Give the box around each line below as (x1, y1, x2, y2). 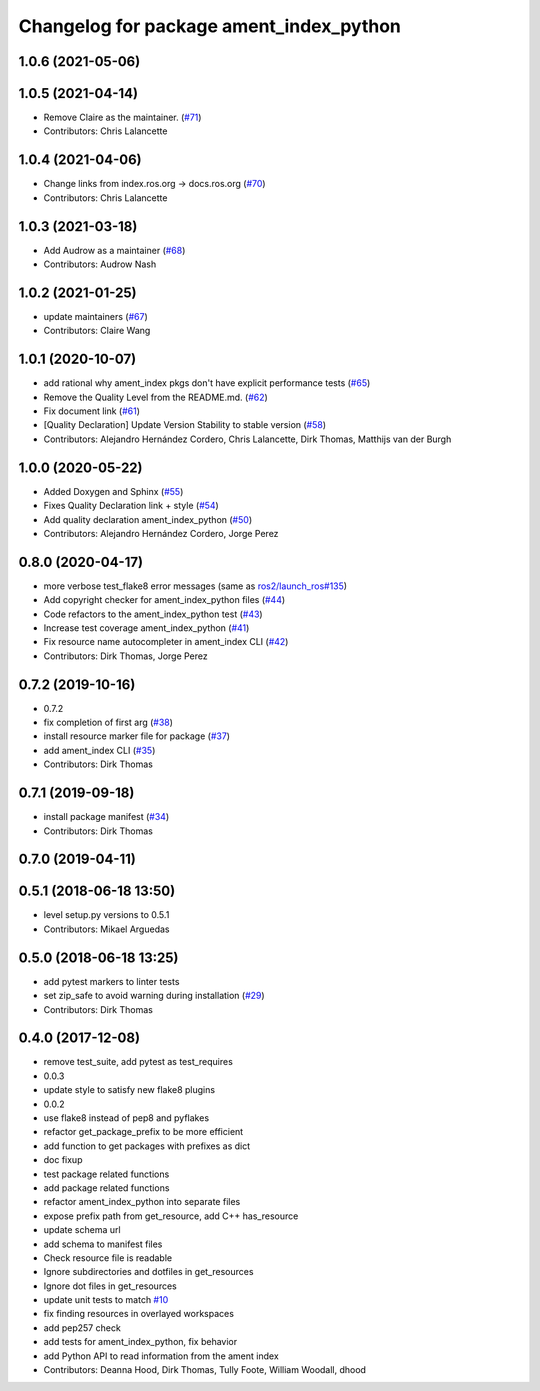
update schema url (43, 1224, 121, 1236)
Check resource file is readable (43, 1251, 173, 1264)
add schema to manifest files (43, 1238, 163, 1250)
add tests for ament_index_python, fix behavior (43, 1336, 238, 1348)
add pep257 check (43, 1321, 122, 1334)
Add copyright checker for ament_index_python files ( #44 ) (43, 594, 286, 606)
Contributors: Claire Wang (43, 325, 151, 337)
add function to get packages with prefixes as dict (43, 1140, 251, 1152)
